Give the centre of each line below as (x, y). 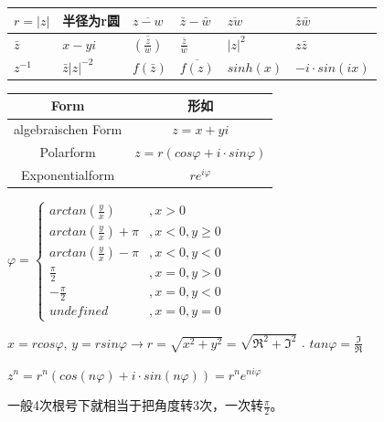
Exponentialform (68, 174)
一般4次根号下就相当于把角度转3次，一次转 (135, 405)
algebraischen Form (68, 129)
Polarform (68, 152)
